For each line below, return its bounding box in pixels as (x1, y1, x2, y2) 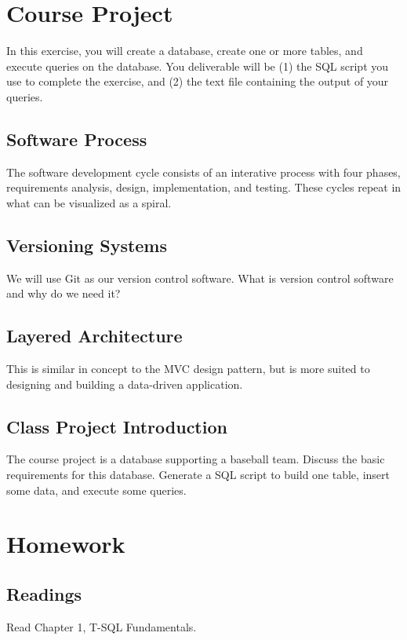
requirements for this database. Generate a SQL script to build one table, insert (6, 466, 390, 483)
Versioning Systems (6, 232, 168, 257)
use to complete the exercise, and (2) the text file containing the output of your (6, 73, 389, 90)
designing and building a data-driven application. (6, 375, 243, 392)
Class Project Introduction (6, 414, 227, 438)
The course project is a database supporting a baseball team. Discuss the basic (6, 451, 385, 467)
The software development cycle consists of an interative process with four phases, (6, 163, 401, 180)
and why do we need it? (6, 285, 121, 302)
